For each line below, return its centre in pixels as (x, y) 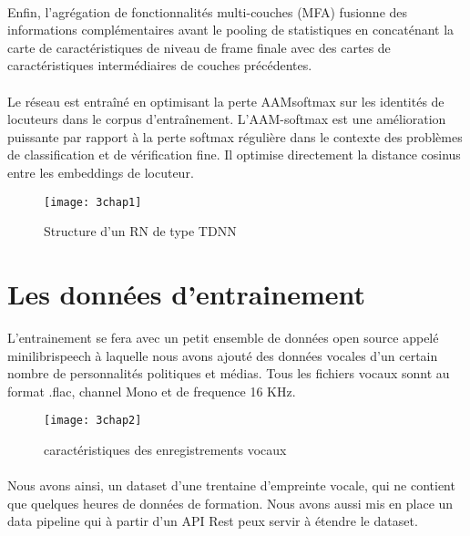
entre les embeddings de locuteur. (101, 172)
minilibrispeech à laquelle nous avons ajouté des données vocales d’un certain (223, 355)
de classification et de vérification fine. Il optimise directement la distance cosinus (234, 155)
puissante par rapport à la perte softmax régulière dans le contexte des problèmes (235, 136)
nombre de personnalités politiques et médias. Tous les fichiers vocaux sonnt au (229, 373)
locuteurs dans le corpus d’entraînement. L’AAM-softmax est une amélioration (227, 119)
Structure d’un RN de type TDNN (140, 231)
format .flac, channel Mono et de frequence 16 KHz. (152, 391)
